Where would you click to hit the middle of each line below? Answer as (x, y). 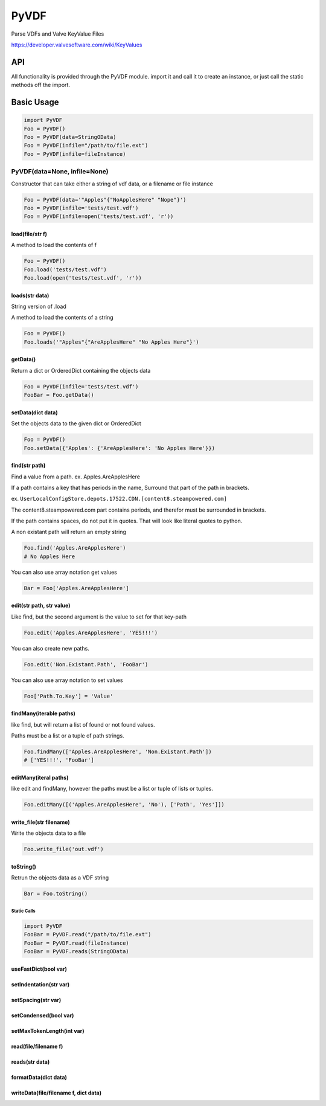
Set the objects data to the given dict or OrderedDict (76, 423)
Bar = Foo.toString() (56, 894)
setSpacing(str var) (36, 1000)
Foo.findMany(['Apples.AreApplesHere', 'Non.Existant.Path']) (118, 752)
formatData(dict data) (39, 1077)
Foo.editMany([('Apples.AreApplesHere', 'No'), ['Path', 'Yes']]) (124, 805)
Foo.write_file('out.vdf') (64, 849)
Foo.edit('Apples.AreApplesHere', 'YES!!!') (91, 632)
